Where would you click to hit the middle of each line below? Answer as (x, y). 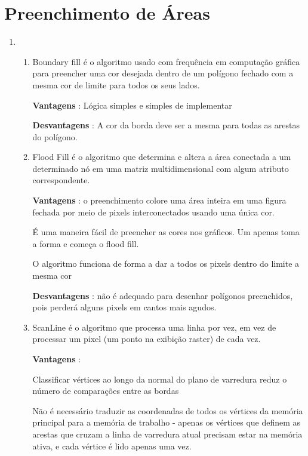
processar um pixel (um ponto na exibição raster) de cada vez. (147, 339)
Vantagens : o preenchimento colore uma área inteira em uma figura (159, 200)
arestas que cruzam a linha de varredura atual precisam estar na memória (167, 434)
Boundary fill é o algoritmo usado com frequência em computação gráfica (166, 61)
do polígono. (55, 136)
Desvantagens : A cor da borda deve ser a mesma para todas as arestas (166, 125)
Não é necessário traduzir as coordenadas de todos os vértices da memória (168, 410)
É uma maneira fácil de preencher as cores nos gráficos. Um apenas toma (166, 232)
